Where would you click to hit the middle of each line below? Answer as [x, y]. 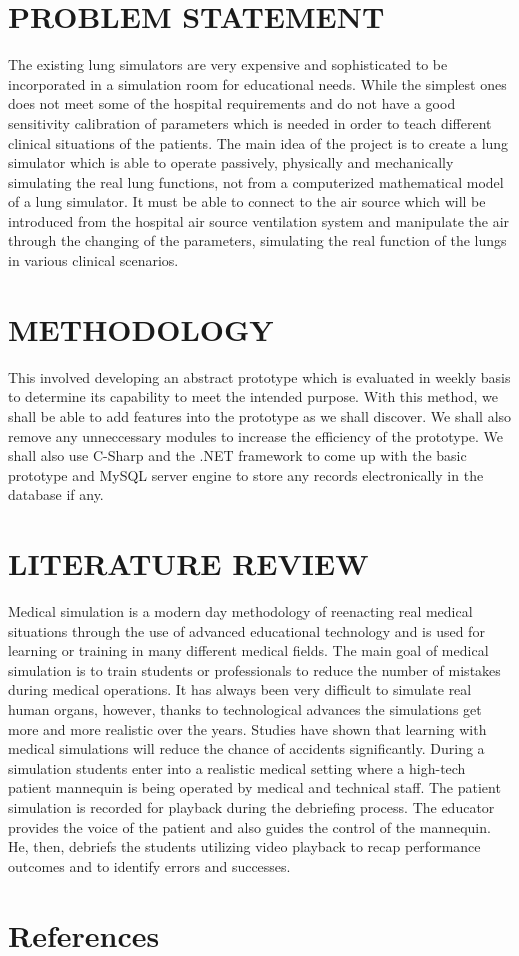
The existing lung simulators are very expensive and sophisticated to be [228, 64]
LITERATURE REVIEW [188, 563]
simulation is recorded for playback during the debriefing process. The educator [251, 807]
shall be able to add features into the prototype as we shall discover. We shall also [260, 415]
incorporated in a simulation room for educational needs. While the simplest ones [257, 83]
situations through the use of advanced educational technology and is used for [246, 630]
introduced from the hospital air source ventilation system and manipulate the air [259, 220]
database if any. [56, 494]
